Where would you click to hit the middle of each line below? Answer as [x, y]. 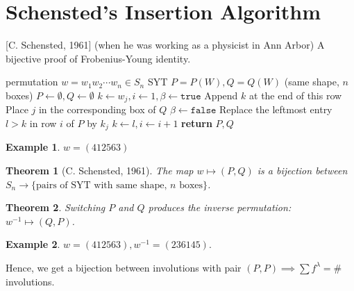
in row [43, 123]
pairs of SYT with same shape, [102, 185]
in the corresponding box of [97, 109]
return [197, 123]
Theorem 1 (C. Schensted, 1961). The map [100, 170]
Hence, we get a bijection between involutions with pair [124, 267]
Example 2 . [33, 244]
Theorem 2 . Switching [56, 207]
